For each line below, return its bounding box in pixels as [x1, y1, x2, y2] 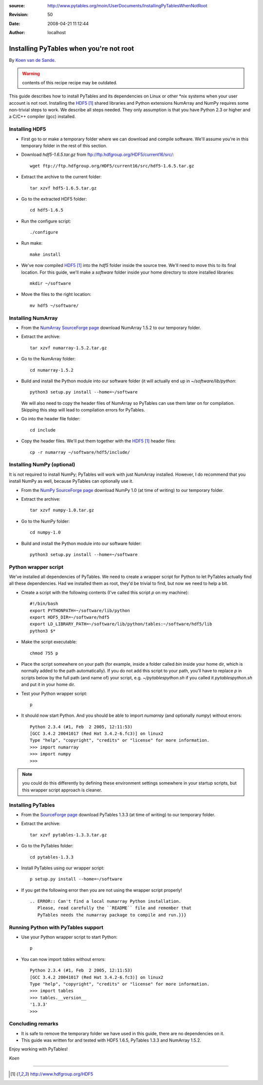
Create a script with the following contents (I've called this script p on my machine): [21, 589, 189, 595]
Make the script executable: [21, 639, 77, 645]
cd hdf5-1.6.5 [30, 207, 63, 213]
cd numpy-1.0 [30, 530, 61, 535]
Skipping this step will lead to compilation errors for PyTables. [21, 407, 146, 413]
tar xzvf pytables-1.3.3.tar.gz [30, 832, 107, 838]
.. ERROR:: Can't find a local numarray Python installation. [30, 898, 182, 904]
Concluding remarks [9, 1020, 58, 1027]
